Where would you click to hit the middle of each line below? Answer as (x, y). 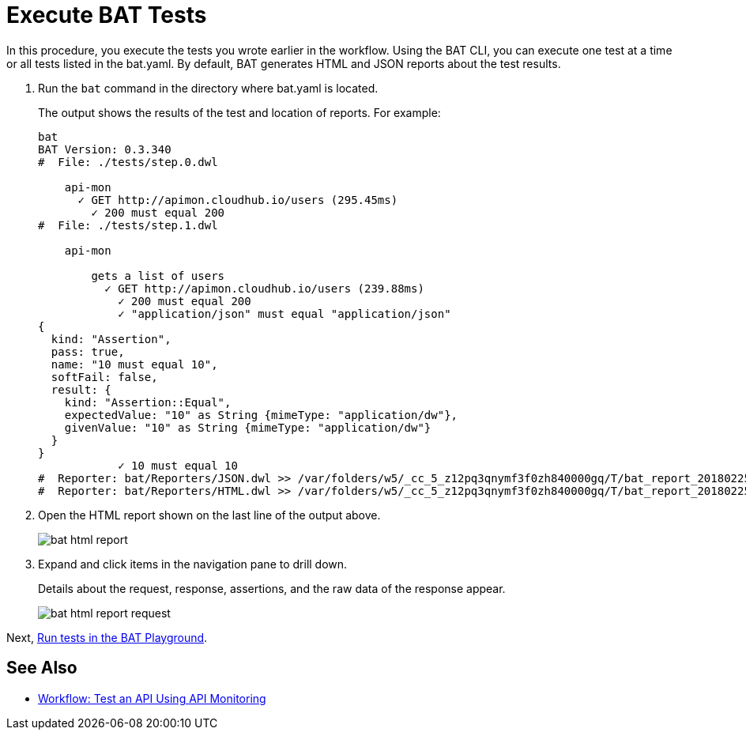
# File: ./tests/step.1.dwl (128, 225)
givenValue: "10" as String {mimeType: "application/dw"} (248, 427)
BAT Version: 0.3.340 (105, 149)
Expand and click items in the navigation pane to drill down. (193, 564)
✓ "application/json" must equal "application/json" (284, 313)
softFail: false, (104, 377)
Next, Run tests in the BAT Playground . (107, 637)
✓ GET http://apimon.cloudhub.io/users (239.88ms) (264, 288)
